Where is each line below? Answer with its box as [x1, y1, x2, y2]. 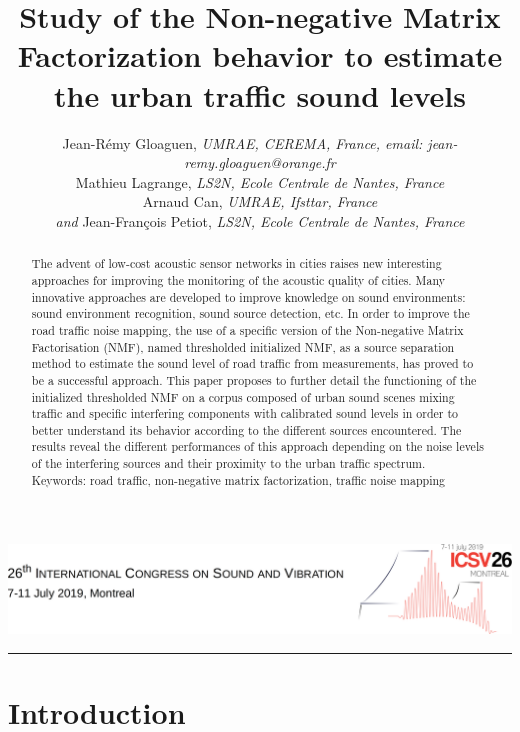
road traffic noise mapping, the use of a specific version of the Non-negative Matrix [31, 321, 464, 338]
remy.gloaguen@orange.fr [184, 152, 336, 173]
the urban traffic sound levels [54, 74, 466, 115]
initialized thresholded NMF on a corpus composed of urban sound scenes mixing [31, 388, 455, 405]
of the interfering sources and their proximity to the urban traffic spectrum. [31, 455, 426, 472]
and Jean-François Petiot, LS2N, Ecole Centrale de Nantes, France [55, 210, 465, 231]
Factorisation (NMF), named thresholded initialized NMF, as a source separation [31, 338, 455, 355]
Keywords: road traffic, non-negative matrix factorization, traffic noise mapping [31, 471, 446, 488]
